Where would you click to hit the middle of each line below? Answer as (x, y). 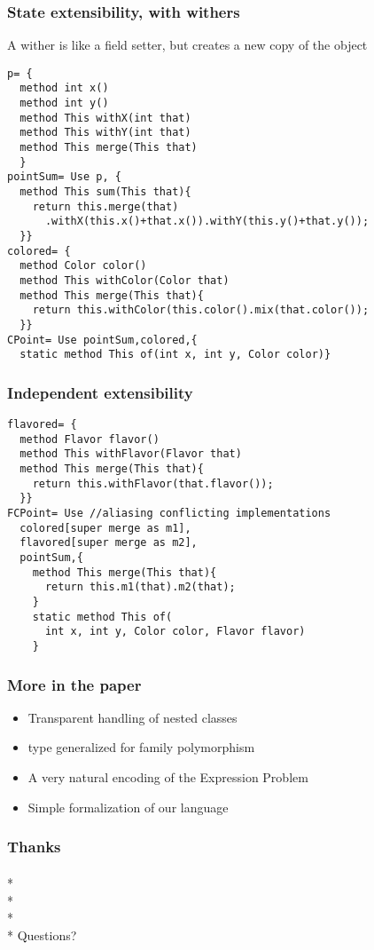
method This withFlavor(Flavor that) (131, 454)
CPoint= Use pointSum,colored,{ (102, 340)
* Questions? (42, 934)
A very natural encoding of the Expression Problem (168, 777)
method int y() (64, 103)
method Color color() (83, 266)
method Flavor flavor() (90, 439)
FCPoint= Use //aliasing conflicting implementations (169, 514)
